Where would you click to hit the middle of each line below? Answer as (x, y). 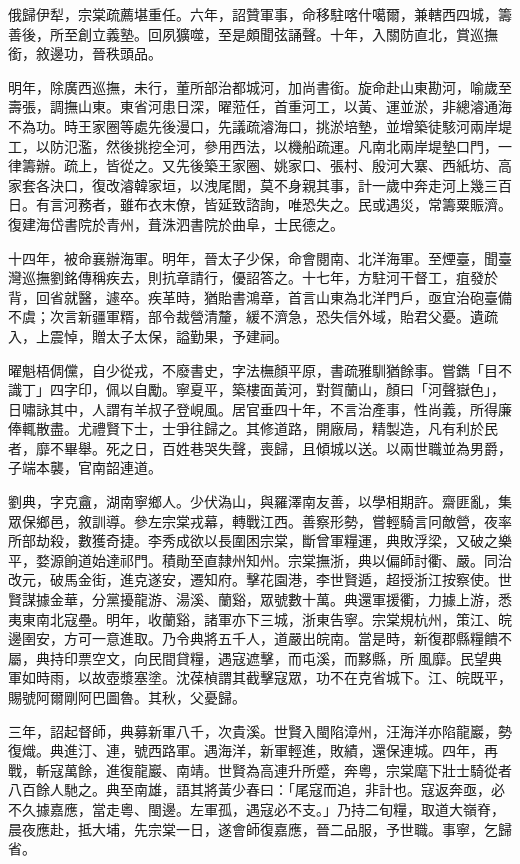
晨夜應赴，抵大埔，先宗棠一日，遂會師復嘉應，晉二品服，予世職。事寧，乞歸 (260, 828)
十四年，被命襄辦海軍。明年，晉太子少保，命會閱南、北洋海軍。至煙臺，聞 (253, 257)
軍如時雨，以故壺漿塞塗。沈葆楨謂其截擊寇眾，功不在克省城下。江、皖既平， (260, 677)
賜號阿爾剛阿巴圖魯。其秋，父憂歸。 (127, 697)
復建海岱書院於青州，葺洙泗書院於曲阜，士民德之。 (176, 223)
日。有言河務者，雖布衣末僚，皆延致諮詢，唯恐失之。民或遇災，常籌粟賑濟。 (260, 204)
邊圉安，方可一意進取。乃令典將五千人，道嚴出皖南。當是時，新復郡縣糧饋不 (260, 638)
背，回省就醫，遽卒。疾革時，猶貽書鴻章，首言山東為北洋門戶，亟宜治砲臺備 (260, 296)
